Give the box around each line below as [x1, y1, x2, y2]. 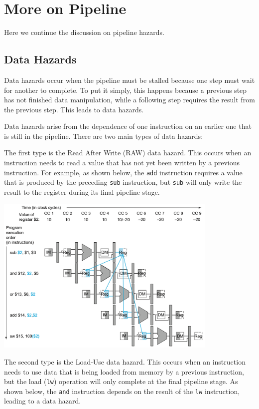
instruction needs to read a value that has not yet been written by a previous [4, 157, 240, 168]
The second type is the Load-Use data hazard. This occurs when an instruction [4, 356, 246, 367]
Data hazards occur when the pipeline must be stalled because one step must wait [4, 74, 255, 85]
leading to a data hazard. [4, 396, 81, 406]
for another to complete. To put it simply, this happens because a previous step [4, 84, 247, 95]
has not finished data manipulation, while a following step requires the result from [4, 94, 255, 105]
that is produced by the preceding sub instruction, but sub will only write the [4, 177, 242, 187]
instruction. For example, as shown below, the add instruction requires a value [4, 167, 243, 177]
